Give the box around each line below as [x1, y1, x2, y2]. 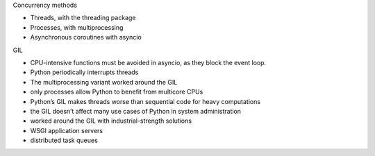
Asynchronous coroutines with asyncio [30, 33, 142, 42]
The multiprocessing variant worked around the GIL [30, 78, 178, 86]
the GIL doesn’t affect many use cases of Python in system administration [30, 107, 242, 115]
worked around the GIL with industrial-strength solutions [30, 116, 192, 125]
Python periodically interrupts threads [30, 68, 139, 76]
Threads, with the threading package [30, 14, 136, 22]
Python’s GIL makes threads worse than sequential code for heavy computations [30, 97, 260, 105]
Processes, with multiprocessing [30, 23, 124, 31]
